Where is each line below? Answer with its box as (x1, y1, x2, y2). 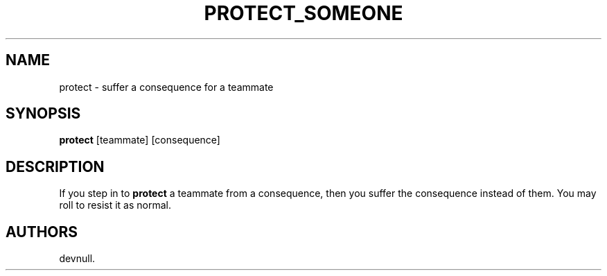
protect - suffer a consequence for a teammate (59, 80, 274, 93)
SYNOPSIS (6, 105, 81, 123)
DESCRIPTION (6, 157, 105, 175)
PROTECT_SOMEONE (204, 1, 403, 25)
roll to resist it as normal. (59, 199, 172, 212)
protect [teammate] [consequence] (59, 134, 220, 146)
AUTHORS (6, 223, 78, 241)
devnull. (59, 252, 96, 265)
